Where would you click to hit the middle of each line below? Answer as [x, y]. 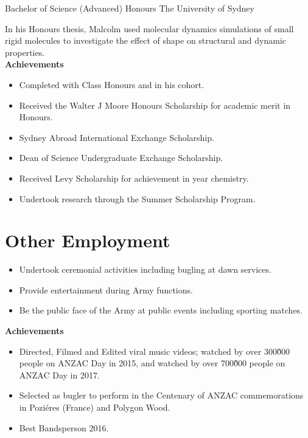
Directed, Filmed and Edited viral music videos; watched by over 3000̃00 [154, 351]
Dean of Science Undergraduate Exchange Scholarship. [121, 158]
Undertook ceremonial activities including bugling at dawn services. [145, 269]
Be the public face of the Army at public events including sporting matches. [161, 310]
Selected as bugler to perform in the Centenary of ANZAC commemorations [161, 395]
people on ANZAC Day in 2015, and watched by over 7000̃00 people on [152, 363]
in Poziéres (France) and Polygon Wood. [95, 407]
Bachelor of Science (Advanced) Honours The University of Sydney [130, 8]
